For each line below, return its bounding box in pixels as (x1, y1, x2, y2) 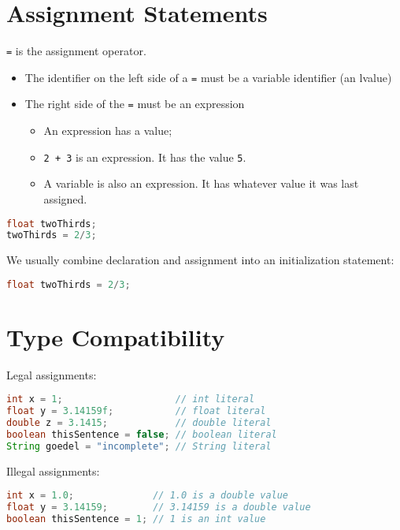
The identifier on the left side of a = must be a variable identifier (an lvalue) (24, 69, 392, 85)
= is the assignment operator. (6, 43, 146, 59)
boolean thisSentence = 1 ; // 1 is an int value (6, 513, 266, 525)
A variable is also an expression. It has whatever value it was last (43, 175, 359, 192)
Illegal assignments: (6, 462, 100, 479)
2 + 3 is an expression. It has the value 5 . (43, 148, 246, 165)
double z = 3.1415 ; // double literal (6, 417, 272, 429)
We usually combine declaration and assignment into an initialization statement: (6, 252, 394, 268)
